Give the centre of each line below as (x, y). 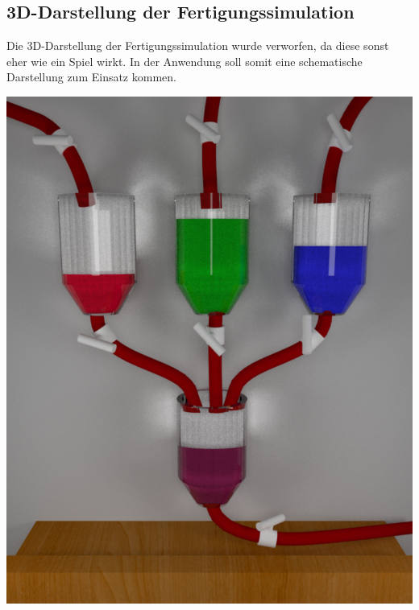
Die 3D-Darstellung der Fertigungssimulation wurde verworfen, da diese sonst (198, 45)
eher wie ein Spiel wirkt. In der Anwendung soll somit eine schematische (185, 61)
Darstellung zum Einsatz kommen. (91, 77)
